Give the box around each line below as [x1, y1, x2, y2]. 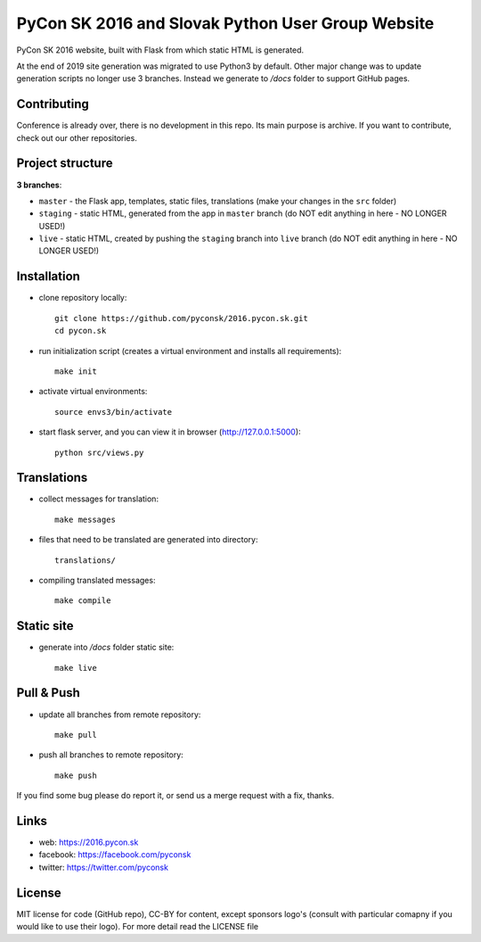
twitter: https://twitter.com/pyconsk [38, 862, 169, 872]
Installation [16, 269, 80, 285]
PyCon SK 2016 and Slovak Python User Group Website [16, 13, 435, 33]
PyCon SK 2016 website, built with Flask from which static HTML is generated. [16, 45, 305, 55]
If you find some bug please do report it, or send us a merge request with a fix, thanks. [16, 790, 334, 801]
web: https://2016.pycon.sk [38, 837, 139, 847]
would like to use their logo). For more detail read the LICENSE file [16, 921, 258, 932]
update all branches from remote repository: [38, 709, 201, 720]
